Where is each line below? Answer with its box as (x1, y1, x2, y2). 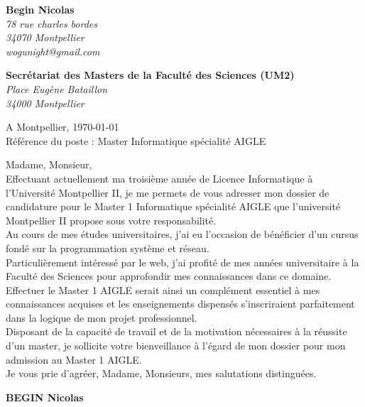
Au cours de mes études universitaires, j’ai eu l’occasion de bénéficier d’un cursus (6, 227, 359, 242)
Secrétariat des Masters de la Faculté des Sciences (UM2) (6, 67, 295, 82)
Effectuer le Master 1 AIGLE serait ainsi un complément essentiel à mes (6, 282, 320, 297)
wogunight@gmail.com (6, 43, 100, 58)
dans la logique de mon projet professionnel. (6, 310, 197, 325)
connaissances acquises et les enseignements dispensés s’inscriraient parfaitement (6, 296, 355, 311)
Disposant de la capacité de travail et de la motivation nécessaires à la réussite (6, 324, 347, 339)
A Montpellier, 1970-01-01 (6, 119, 119, 134)
